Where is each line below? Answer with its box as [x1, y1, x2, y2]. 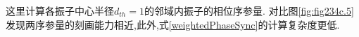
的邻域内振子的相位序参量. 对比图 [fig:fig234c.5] [144, 3, 354, 17]
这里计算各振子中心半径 [6, 3, 114, 17]
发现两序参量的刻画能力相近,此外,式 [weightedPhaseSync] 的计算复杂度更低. [6, 17, 340, 31]
